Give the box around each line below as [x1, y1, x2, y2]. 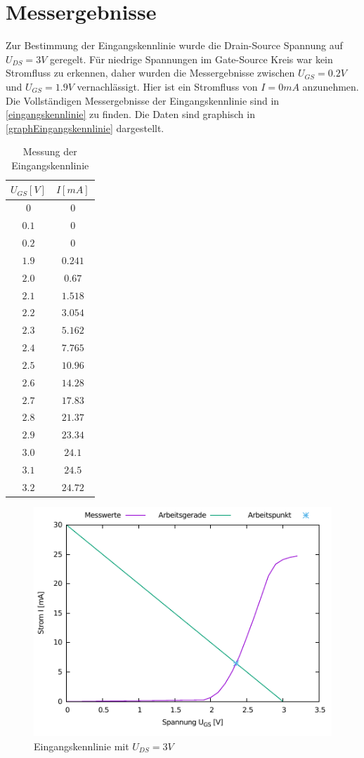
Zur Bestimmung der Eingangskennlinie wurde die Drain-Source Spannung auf [6, 38, 343, 53]
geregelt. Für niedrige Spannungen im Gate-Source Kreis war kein [49, 51, 333, 66]
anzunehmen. [302, 79, 359, 93]
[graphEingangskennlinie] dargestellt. [6, 120, 164, 135]
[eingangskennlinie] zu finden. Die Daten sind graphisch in [6, 107, 255, 122]
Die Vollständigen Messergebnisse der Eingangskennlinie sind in [6, 93, 280, 107]
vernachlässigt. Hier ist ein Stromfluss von [77, 79, 258, 93]
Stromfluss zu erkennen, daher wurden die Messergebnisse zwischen [6, 65, 295, 80]
